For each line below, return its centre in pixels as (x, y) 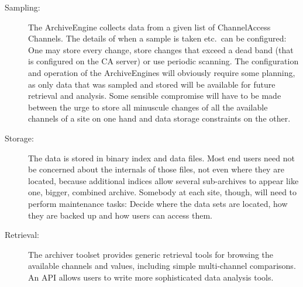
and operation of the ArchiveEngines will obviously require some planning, (162, 72)
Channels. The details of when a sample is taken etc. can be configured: (157, 38)
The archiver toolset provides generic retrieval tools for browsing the (151, 254)
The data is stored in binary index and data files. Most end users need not (161, 158)
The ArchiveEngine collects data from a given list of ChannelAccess (149, 27)
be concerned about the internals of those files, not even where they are (156, 169)
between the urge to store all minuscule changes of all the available (148, 107)
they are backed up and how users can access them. (120, 215)
